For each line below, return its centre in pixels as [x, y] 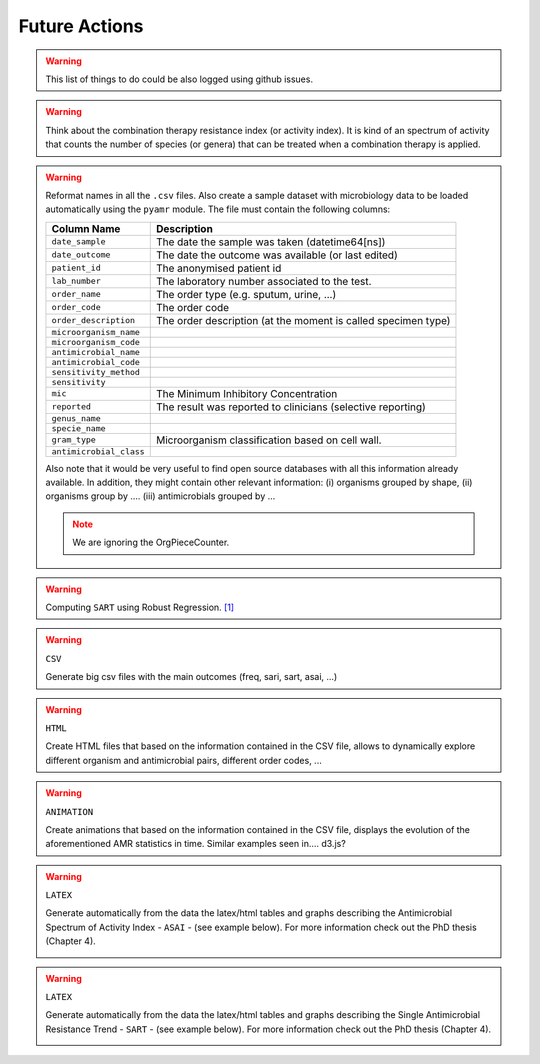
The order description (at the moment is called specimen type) [303, 320]
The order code [192, 307]
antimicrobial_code [95, 361]
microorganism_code [95, 341]
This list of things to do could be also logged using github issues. [179, 79]
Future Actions [81, 26]
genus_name [76, 418]
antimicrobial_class [98, 451]
